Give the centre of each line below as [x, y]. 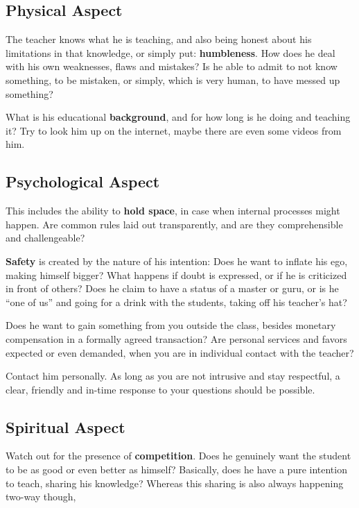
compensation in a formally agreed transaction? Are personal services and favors [176, 338]
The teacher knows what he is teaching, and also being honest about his [159, 39]
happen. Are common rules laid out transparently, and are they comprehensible [174, 224]
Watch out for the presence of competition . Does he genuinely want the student [178, 456]
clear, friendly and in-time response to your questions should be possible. [160, 389]
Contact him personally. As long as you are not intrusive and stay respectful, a [173, 376]
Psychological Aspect [83, 181]
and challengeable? [45, 238]
